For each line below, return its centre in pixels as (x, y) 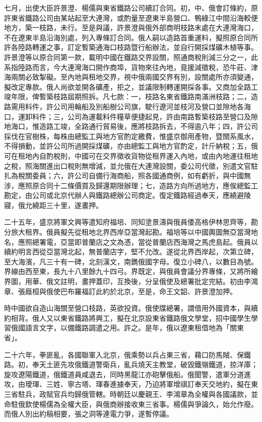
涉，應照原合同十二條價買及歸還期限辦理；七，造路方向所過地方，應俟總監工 (131, 185)
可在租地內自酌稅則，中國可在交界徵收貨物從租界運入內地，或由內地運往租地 (131, 155)
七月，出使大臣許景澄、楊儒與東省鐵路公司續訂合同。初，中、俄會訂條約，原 (131, 8)
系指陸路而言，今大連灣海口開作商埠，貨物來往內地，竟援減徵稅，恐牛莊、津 (131, 67)
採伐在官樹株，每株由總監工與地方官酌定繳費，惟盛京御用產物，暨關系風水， (131, 136)
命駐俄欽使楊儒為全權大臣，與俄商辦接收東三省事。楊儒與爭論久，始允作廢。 (131, 404)
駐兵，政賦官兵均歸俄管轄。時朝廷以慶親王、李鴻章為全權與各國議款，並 (138, 394)
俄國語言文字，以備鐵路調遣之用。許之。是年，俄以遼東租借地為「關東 (127, 328)
